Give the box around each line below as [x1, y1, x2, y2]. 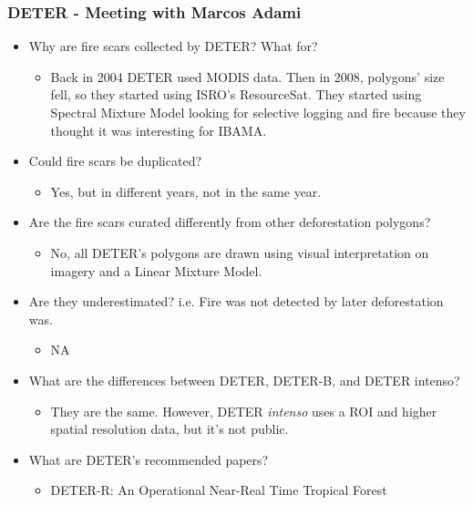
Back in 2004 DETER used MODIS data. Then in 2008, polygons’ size [50, 67, 445, 86]
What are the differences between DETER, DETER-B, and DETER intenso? [28, 370, 460, 389]
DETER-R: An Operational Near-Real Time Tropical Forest [50, 480, 387, 500]
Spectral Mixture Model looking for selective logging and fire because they [50, 103, 466, 121]
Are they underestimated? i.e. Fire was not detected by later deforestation [28, 292, 444, 311]
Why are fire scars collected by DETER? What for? [28, 36, 318, 56]
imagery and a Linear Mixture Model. [50, 261, 262, 280]
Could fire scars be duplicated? [28, 151, 202, 170]
